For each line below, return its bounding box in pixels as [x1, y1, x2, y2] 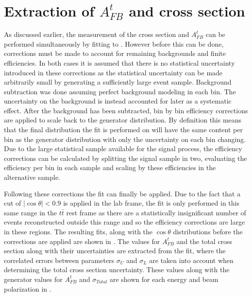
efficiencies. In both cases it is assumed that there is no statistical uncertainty [4, 57, 235, 68]
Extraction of [4, 1, 95, 21]
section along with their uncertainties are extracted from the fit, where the [4, 245, 226, 256]
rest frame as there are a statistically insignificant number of [66, 207, 246, 217]
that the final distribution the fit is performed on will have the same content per [4, 124, 243, 135]
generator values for [4, 274, 63, 284]
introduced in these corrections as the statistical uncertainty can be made [4, 67, 223, 77]
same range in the [4, 207, 57, 217]
